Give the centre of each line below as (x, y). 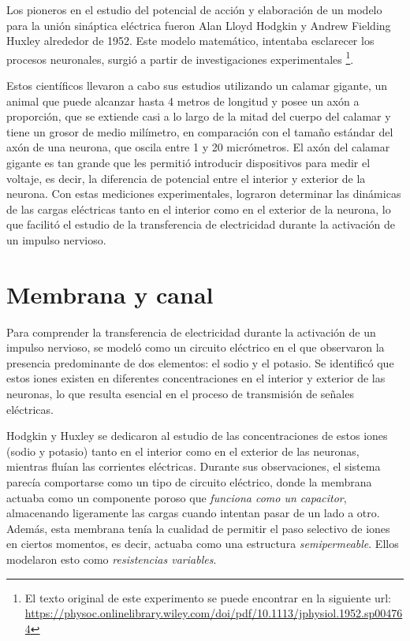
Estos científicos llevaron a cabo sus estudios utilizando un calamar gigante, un (197, 86)
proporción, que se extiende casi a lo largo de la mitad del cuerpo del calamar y (199, 116)
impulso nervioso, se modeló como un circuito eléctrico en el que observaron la (196, 347)
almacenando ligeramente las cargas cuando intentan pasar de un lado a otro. (193, 513)
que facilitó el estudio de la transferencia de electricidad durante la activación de (201, 224)
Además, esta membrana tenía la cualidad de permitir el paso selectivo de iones (198, 528)
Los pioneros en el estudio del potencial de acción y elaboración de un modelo (194, 9)
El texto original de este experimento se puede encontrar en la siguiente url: (208, 597)
